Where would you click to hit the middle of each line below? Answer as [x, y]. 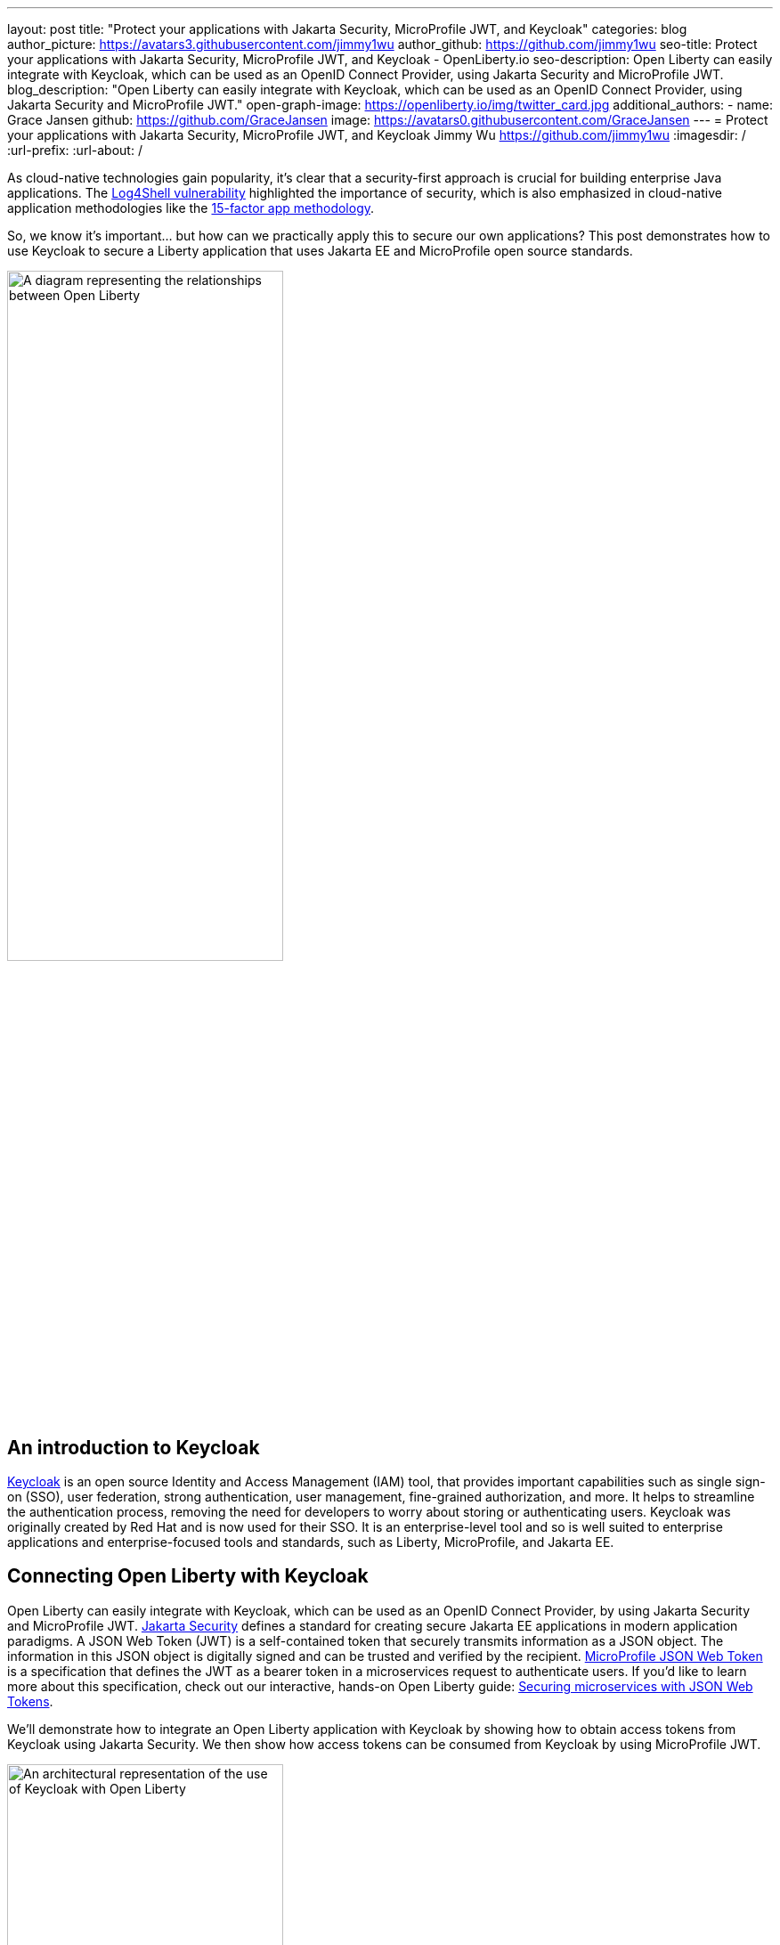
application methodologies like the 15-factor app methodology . [191, 208]
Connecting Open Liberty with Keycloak [188, 1576]
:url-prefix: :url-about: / [75, 150]
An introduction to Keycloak [134, 1447]
